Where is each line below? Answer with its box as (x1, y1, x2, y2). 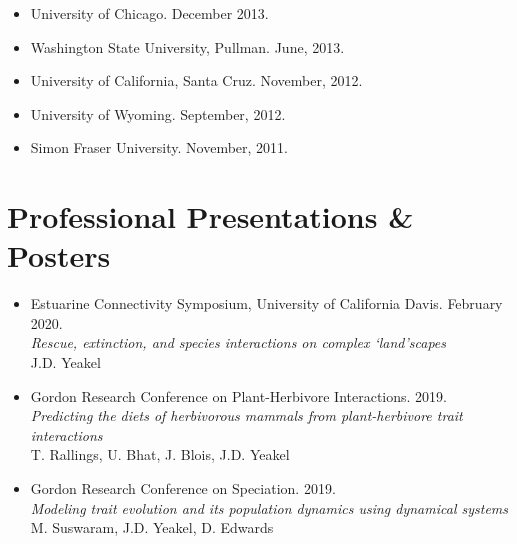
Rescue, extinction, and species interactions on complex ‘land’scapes (30, 332, 446, 353)
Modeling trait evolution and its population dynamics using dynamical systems (30, 497, 509, 518)
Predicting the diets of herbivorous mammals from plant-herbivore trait (30, 405, 463, 426)
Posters (7, 235, 111, 276)
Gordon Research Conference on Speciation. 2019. (30, 478, 336, 499)
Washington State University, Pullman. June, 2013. (30, 36, 345, 57)
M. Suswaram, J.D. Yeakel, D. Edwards (30, 517, 274, 538)
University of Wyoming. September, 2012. (30, 103, 286, 124)
